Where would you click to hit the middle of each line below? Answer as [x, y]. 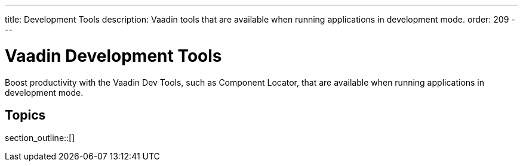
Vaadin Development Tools [113, 56]
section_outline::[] [40, 138]
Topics [25, 115]
